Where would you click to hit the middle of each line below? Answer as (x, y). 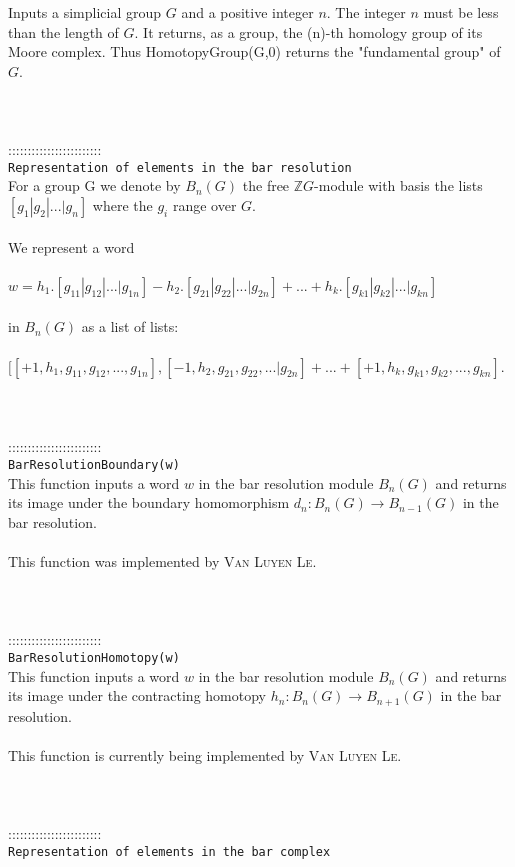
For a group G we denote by (94, 185)
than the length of (63, 31)
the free (266, 185)
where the (122, 205)
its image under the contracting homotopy (137, 695)
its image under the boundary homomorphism (149, 502)
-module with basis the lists (398, 185)
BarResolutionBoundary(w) (94, 464)
